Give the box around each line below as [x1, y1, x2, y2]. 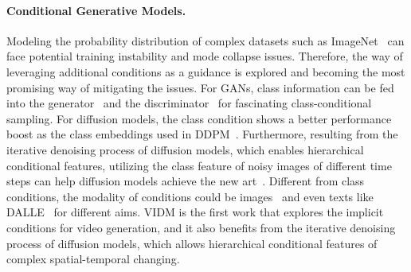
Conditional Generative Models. [6, 2, 186, 18]
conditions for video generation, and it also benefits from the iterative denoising [6, 219, 396, 235]
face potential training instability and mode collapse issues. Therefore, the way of [6, 48, 403, 64]
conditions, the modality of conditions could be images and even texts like [6, 188, 374, 204]
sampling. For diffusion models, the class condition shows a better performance [6, 110, 392, 126]
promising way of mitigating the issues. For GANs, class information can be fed [6, 79, 394, 95]
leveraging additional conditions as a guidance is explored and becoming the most [6, 63, 405, 80]
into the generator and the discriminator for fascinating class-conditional [6, 95, 372, 111]
